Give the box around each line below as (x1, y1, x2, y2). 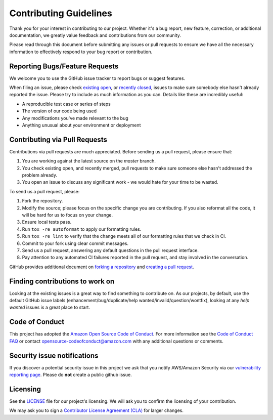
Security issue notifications (9, 351, 99, 360)
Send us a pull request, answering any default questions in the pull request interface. (22, 247, 199, 253)
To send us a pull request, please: (9, 188, 80, 194)
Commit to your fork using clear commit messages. (22, 240, 129, 246)
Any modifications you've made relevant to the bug (22, 115, 128, 121)
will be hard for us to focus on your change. (22, 212, 113, 218)
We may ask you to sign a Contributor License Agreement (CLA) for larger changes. (9, 407, 184, 413)
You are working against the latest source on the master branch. (22, 158, 156, 164)
